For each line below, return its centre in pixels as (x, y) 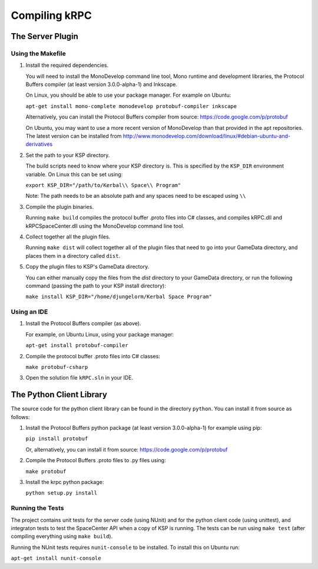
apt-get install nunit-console (56, 558)
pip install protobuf (57, 439)
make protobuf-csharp (57, 367)
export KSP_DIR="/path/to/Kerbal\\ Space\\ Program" (103, 185)
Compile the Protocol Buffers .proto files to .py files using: (96, 460)
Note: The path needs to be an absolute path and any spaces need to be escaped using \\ (136, 196)
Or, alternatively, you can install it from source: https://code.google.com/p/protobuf (127, 449)
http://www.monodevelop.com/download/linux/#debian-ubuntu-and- (207, 136)
